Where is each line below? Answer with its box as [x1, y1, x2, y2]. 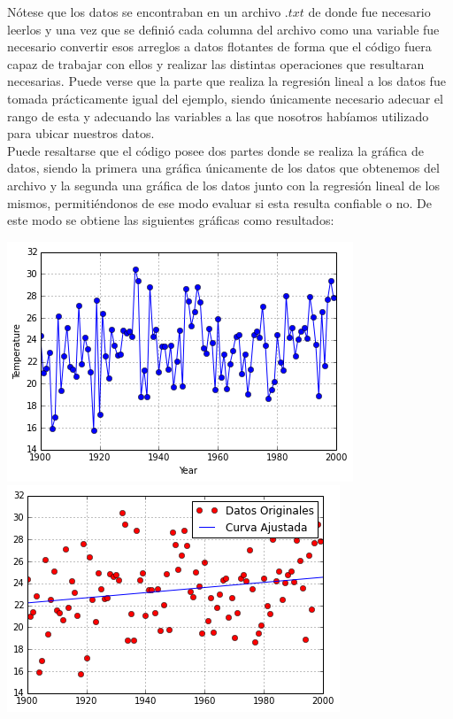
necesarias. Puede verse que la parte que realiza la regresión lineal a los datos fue [7, 72, 446, 90]
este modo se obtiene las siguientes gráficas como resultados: [7, 211, 334, 229]
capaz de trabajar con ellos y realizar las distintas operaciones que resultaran [7, 54, 425, 73]
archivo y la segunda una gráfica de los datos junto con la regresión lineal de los [7, 175, 440, 194]
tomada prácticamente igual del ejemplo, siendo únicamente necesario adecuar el [7, 89, 443, 107]
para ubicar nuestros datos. [7, 124, 155, 143]
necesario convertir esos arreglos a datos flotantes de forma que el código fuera [7, 37, 432, 56]
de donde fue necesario [308, 3, 431, 20]
